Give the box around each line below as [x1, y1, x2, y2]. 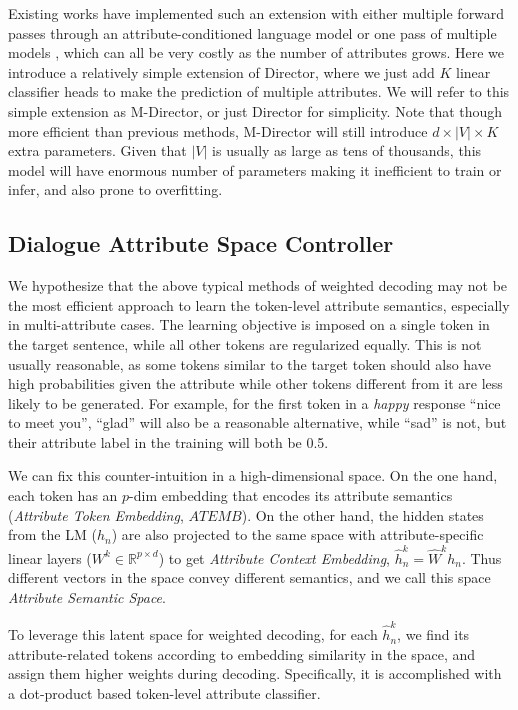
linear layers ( [8, 547, 92, 568]
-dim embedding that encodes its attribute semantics [129, 485, 453, 506]
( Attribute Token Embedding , [8, 504, 184, 525]
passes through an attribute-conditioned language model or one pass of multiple [8, 22, 497, 43]
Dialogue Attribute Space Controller [8, 228, 394, 259]
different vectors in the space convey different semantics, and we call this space [8, 567, 491, 588]
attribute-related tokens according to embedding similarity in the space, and [8, 643, 476, 664]
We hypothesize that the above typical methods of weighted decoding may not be [8, 275, 508, 296]
